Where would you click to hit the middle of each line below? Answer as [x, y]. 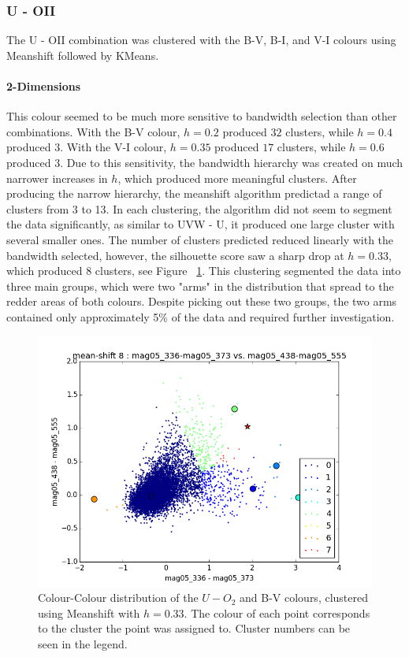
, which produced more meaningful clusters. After [237, 178]
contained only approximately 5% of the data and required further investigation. [201, 316]
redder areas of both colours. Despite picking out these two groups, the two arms [202, 301]
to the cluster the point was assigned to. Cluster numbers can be [194, 628]
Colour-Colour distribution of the [118, 598]
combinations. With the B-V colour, [93, 131]
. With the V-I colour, [113, 147]
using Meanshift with [89, 612]
